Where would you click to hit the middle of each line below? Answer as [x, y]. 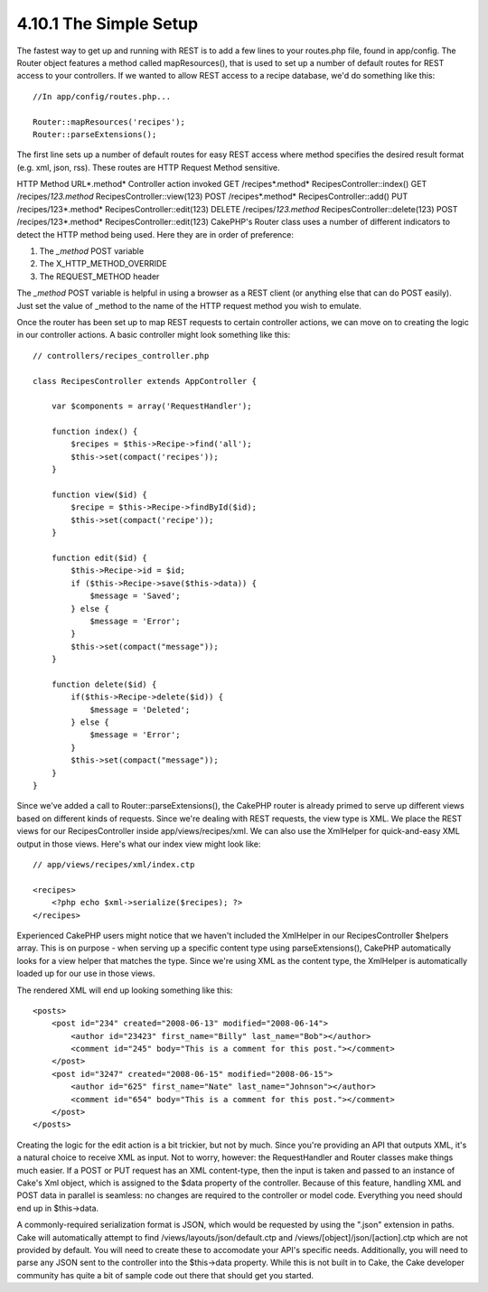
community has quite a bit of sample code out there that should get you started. [165, 1275]
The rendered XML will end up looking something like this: [125, 990]
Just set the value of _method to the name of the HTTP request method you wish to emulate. [189, 305]
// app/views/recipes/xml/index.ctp [114, 864]
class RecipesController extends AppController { [145, 381]
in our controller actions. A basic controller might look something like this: [154, 335]
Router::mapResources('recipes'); [109, 122]
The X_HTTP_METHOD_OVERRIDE [103, 264]
